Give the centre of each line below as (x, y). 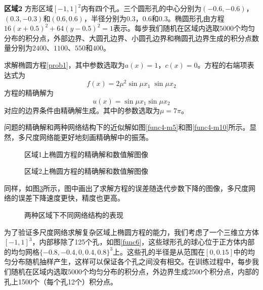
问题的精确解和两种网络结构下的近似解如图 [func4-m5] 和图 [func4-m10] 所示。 (127, 127)
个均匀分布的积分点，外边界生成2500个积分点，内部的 (170, 271)
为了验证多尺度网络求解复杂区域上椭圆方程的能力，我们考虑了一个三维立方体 (131, 232)
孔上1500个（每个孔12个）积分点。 (61, 281)
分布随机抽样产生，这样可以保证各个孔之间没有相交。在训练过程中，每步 (131, 261)
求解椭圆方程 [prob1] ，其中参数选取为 (64, 64)
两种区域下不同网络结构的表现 (74, 214)
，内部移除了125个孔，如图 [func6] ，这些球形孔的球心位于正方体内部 (143, 242)
